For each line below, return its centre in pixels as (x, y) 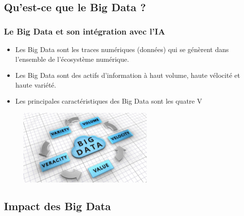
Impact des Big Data (58, 206)
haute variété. (36, 84)
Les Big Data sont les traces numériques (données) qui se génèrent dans (122, 49)
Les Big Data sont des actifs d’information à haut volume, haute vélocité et (128, 75)
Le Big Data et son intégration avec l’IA (85, 31)
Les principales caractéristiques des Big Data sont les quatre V (109, 101)
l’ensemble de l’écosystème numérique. (72, 59)
